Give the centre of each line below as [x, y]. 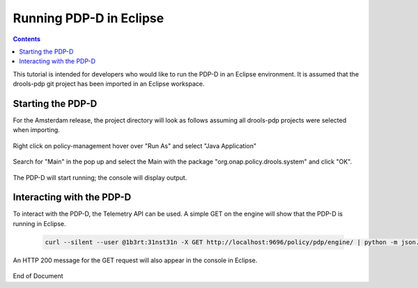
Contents [27, 39]
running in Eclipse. [39, 223]
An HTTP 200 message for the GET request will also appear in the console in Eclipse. [135, 260]
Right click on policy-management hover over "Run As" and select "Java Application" [135, 145]
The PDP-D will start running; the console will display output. [100, 177]
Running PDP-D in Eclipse [88, 18]
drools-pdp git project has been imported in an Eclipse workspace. [109, 84]
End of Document [38, 276]
